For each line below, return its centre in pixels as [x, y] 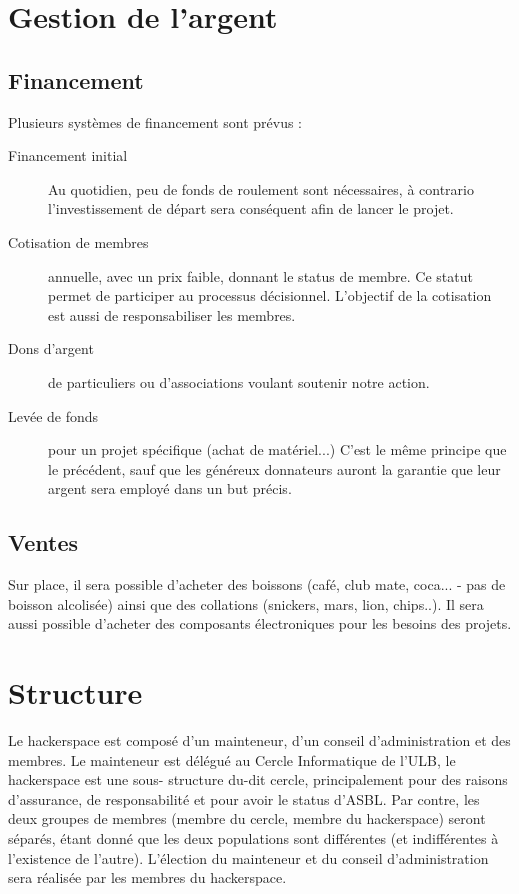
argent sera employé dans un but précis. [170, 488]
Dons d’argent [51, 348]
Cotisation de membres [78, 241]
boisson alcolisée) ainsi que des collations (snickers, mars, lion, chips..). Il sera [246, 603]
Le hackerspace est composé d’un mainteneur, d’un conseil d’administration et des [259, 740]
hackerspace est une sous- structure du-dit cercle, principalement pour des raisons [258, 779]
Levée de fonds [53, 415]
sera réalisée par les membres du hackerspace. [147, 877]
